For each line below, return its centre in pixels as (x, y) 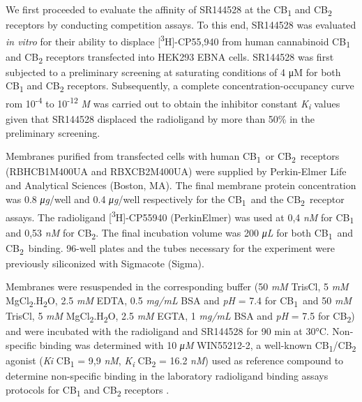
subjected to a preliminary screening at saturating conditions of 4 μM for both (173, 72)
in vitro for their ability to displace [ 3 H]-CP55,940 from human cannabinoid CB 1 (178, 41)
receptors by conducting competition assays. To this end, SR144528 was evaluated (181, 25)
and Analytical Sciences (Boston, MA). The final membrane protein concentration (181, 185)
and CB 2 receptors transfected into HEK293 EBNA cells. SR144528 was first (170, 57)
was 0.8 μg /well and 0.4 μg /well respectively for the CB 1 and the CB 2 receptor (175, 200)
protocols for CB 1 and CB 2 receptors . (88, 390)
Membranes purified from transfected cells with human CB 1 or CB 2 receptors (173, 157)
